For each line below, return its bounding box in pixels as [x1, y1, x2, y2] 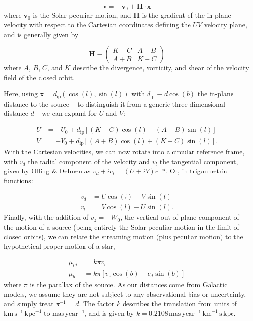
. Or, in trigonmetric [166, 166, 227, 176]
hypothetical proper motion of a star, [4, 241, 115, 251]
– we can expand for [36, 108, 97, 118]
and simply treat [4, 298, 54, 308]
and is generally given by [4, 29, 79, 39]
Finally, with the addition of [4, 212, 88, 222]
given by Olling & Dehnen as [4, 166, 91, 176]
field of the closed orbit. [4, 72, 75, 82]
